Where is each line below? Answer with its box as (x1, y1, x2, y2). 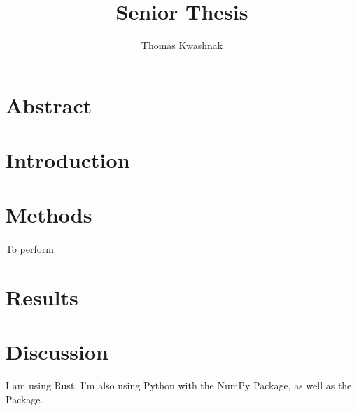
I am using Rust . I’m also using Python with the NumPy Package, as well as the (6, 378, 352, 393)
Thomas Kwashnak (141, 38, 223, 53)
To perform (6, 242, 54, 256)
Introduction (6, 146, 130, 174)
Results (6, 283, 78, 312)
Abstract (6, 90, 92, 119)
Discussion (6, 337, 108, 366)
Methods (6, 200, 92, 229)
